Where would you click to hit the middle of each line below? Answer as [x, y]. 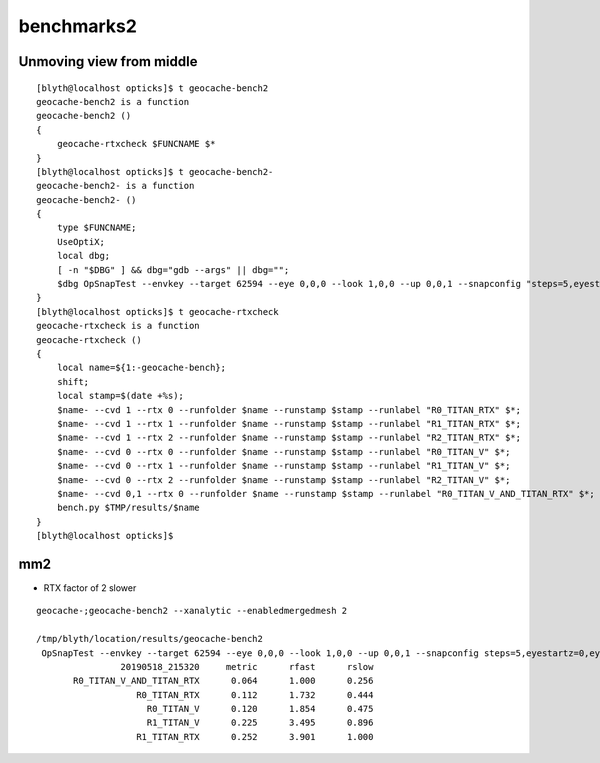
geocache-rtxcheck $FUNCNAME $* [136, 144]
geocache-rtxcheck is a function [118, 326]
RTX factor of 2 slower [90, 587]
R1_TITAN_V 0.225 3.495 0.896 [260, 723]
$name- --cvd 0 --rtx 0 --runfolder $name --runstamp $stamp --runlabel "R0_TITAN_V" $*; [283, 451]
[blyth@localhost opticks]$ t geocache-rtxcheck [157, 311]
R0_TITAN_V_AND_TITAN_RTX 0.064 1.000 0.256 [223, 681]
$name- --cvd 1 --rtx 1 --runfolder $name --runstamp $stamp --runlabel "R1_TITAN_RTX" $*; [289, 423]
